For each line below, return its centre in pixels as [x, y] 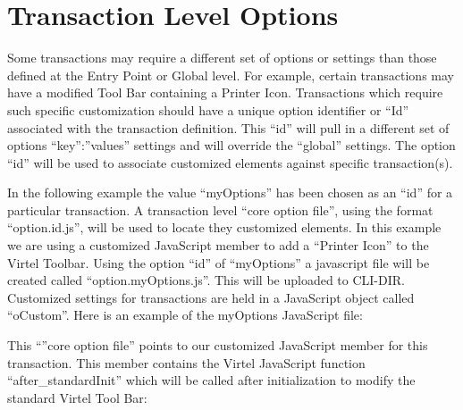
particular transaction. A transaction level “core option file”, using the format [220, 209]
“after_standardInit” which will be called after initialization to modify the [211, 380]
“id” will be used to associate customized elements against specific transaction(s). [230, 162]
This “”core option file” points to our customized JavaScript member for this [218, 345]
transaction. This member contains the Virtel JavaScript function [186, 362]
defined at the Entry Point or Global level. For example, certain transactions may [231, 75]
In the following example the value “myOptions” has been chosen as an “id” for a [230, 192]
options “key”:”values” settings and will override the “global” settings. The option [231, 145]
